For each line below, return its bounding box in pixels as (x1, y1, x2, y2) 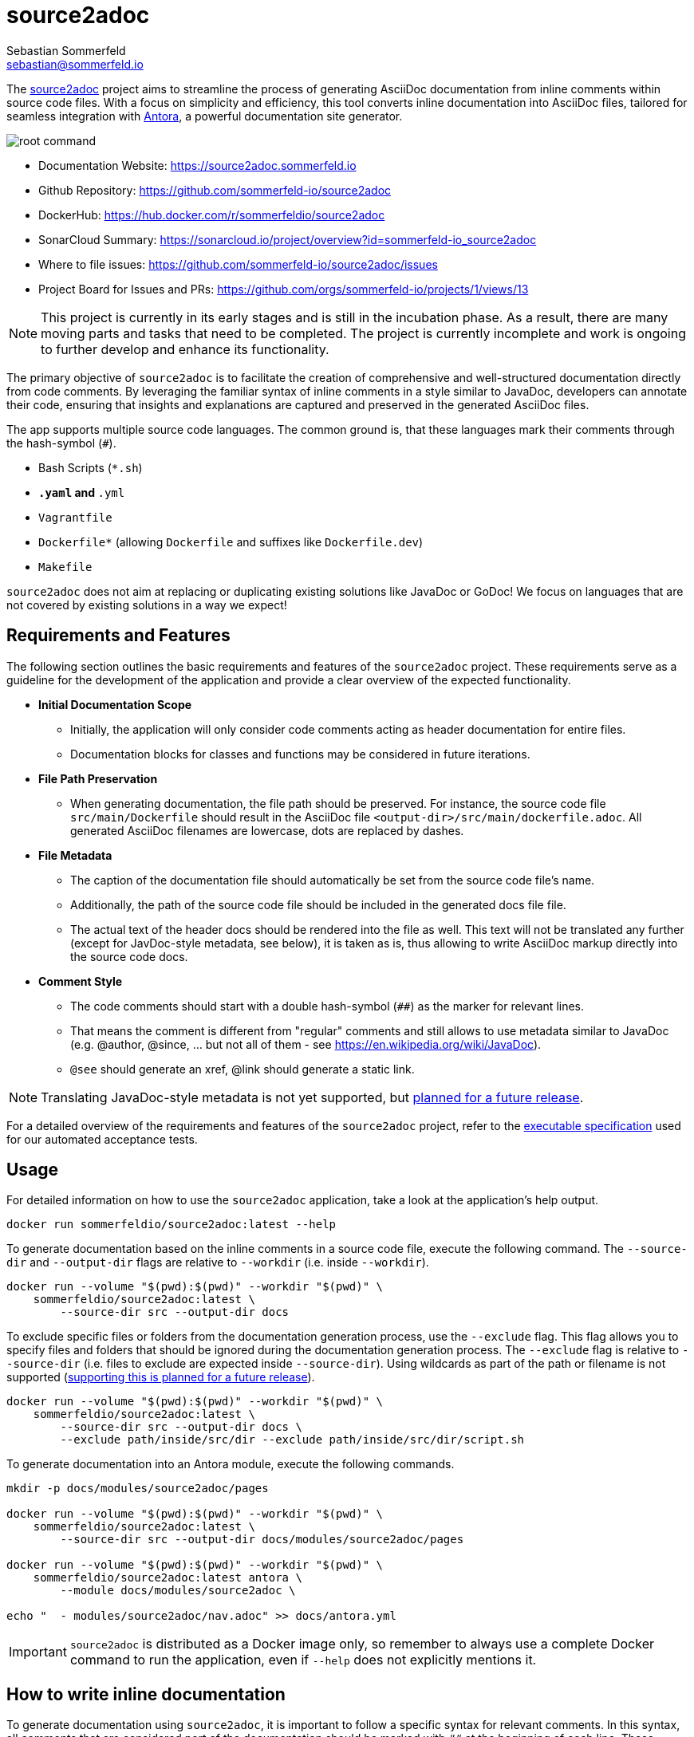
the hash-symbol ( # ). (6, 435, 116, 450)
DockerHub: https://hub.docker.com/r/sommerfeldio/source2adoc (38, 207, 385, 222)
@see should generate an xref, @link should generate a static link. (70, 1061, 415, 1076)
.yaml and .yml (38, 485, 125, 499)
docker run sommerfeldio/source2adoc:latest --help (6, 1218, 337, 1231)
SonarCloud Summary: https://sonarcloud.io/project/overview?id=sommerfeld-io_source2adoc (38, 232, 537, 246)
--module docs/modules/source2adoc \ (60, 1584, 296, 1597)
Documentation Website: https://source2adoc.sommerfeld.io (38, 158, 357, 172)
